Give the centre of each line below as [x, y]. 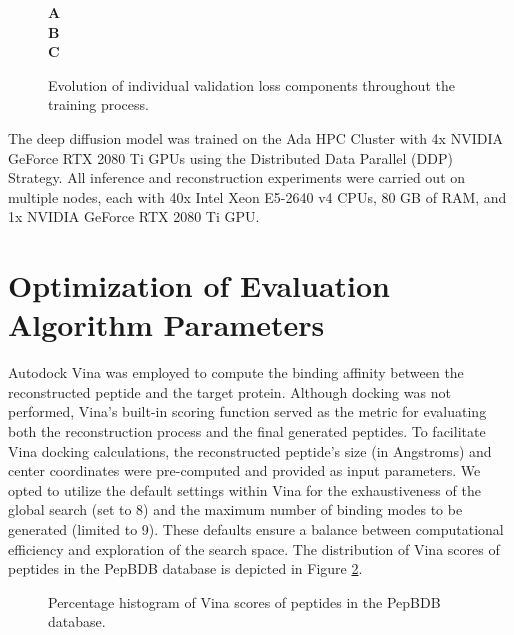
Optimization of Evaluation [199, 285]
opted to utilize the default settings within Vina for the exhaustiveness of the [244, 489]
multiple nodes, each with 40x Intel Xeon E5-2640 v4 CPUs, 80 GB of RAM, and [257, 196]
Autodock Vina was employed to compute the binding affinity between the [236, 372]
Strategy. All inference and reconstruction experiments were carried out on [237, 177]
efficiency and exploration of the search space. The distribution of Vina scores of [254, 548]
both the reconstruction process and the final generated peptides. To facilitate [247, 431]
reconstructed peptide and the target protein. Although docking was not [229, 391]
